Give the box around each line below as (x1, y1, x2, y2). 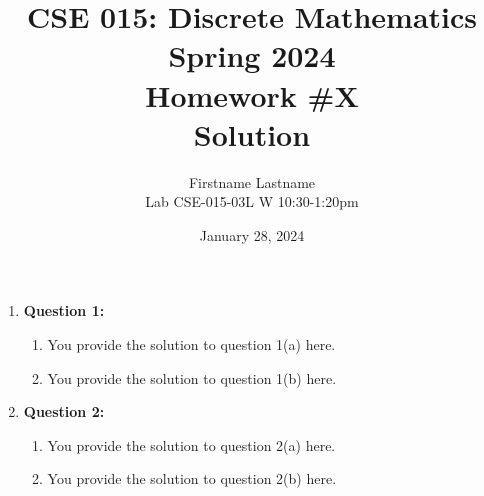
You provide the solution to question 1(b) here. (47, 367, 337, 388)
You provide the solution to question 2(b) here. (47, 468, 337, 489)
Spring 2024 (168, 35, 336, 76)
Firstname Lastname (188, 171, 316, 192)
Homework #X (145, 74, 359, 115)
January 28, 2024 (199, 224, 305, 245)
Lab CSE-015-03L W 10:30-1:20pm (145, 191, 359, 212)
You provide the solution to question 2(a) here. (47, 434, 336, 455)
